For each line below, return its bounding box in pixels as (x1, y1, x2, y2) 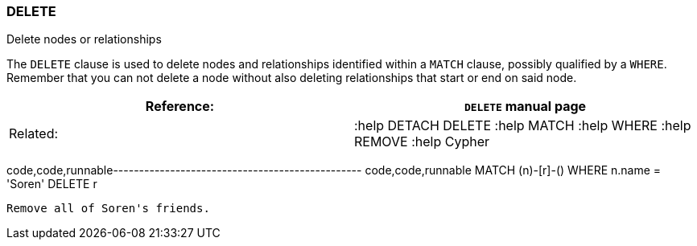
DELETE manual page (464, 98, 587, 115)
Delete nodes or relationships (6, 32, 162, 47)
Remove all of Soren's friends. (6, 202, 210, 215)
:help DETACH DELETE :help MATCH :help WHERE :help (354, 117, 691, 134)
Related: (9, 125, 59, 142)
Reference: (145, 98, 215, 115)
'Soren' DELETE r (6, 177, 97, 191)
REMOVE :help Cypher (354, 133, 490, 150)
